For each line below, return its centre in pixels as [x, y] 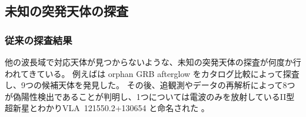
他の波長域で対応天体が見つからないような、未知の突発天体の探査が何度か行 [153, 62]
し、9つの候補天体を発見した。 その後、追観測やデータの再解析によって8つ [150, 85]
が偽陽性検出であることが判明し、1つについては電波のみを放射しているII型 [150, 96]
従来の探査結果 [39, 40]
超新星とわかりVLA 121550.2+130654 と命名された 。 [107, 108]
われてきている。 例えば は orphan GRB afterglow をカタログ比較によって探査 [152, 73]
